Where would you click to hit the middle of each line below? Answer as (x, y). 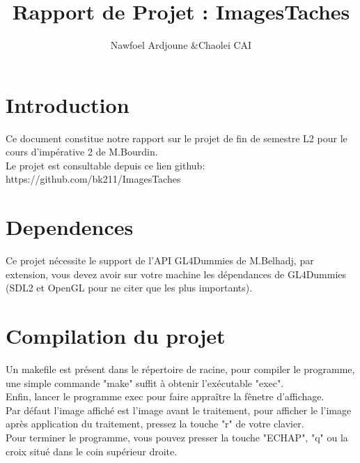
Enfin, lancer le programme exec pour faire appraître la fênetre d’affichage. (165, 396)
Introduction (68, 104)
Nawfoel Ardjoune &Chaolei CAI (181, 45)
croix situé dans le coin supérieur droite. (92, 451)
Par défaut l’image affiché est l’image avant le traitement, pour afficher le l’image (179, 410)
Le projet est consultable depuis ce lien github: (105, 165)
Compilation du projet (116, 336)
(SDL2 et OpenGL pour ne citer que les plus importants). (129, 288)
